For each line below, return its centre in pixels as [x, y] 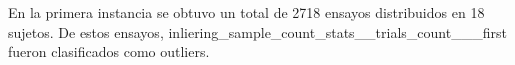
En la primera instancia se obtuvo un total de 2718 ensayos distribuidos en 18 [246, 12]
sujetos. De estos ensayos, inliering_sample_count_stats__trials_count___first [257, 31]
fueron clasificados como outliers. [109, 51]
